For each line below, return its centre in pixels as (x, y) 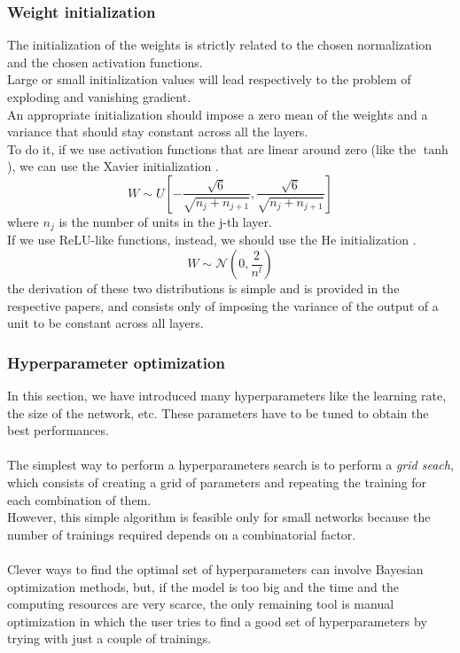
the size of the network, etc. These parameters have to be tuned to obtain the (218, 412)
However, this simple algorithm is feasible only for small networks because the (219, 517)
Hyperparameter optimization (116, 362)
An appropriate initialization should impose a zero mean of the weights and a (218, 114)
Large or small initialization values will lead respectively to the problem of (209, 79)
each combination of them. (79, 499)
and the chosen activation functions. (105, 62)
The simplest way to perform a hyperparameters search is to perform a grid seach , (230, 465)
